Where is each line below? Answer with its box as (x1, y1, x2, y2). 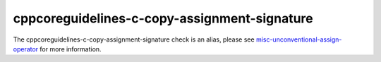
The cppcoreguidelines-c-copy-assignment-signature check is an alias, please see (13, 35, 255, 44)
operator (13, 44, 39, 53)
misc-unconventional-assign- (255, 35, 342, 44)
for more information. (40, 44, 102, 53)
